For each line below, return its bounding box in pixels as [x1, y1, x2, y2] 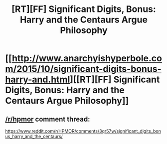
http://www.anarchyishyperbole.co [11, 53, 162, 64]
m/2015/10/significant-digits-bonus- [5, 63, 162, 75]
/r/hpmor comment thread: [5, 115, 90, 123]
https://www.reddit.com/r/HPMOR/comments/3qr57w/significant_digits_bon [5, 128, 161, 134]
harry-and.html [5, 74, 70, 85]
